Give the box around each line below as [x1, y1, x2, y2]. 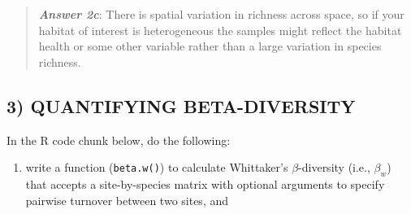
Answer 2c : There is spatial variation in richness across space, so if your [38, 6, 405, 22]
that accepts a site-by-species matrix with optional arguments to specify [25, 175, 385, 192]
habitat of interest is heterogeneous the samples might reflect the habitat [38, 21, 402, 38]
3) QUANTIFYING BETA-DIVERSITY [6, 93, 356, 118]
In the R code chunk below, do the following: [6, 131, 231, 148]
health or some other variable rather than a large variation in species [38, 37, 382, 55]
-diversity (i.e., [298, 159, 370, 176]
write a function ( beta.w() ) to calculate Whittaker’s [25, 159, 288, 176]
